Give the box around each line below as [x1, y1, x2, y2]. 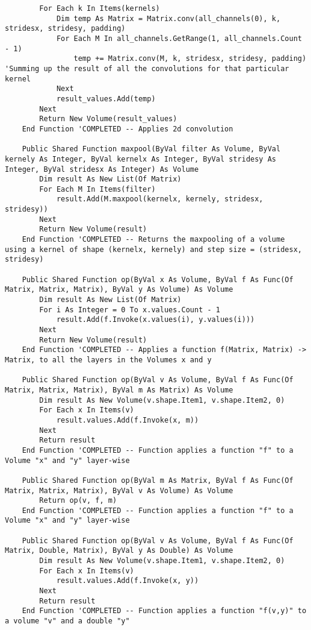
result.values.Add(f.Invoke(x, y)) [56, 576, 199, 585]
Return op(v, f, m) [39, 496, 117, 505]
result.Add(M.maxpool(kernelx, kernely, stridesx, [56, 195, 263, 204]
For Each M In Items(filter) [39, 184, 156, 194]
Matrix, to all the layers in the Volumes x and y [5, 355, 212, 364]
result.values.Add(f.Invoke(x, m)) [56, 415, 199, 424]
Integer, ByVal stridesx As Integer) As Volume [5, 165, 199, 174]
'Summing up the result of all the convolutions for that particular [5, 64, 289, 73]
